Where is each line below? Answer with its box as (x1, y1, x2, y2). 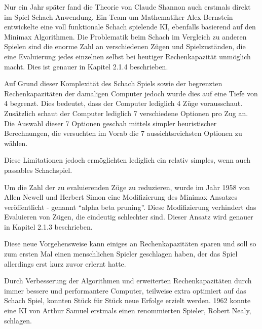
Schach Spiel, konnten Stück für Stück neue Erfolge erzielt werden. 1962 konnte (4, 295, 251, 306)
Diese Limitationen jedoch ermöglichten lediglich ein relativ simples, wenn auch (4, 155, 251, 165)
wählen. (4, 137, 28, 148)
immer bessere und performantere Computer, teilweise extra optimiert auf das (4, 285, 246, 296)
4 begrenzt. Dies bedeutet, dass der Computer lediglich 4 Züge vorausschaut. (4, 98, 243, 108)
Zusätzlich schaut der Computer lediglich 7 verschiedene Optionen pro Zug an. (4, 107, 248, 118)
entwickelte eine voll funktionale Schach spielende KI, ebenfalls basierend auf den (4, 21, 256, 32)
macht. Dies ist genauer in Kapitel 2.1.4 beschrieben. (4, 61, 168, 71)
